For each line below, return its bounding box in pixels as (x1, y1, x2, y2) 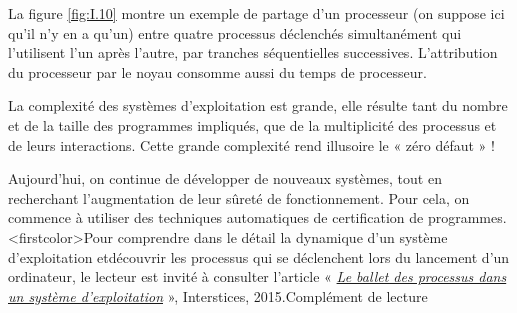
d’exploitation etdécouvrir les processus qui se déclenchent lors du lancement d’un (8, 246, 510, 267)
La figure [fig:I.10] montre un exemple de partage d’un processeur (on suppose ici (8, 3, 505, 23)
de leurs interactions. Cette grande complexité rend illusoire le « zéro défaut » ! (8, 134, 495, 155)
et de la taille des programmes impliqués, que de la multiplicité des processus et (8, 114, 497, 135)
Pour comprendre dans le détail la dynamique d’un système (83, 226, 448, 247)
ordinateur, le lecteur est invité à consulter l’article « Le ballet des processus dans (8, 266, 507, 287)
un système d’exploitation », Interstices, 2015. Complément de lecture (8, 285, 428, 306)
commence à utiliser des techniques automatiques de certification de (8, 207, 424, 228)
